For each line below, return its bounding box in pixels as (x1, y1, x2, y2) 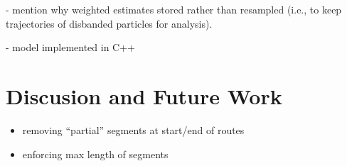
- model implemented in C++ (6, 40, 135, 55)
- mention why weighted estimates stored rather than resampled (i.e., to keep (6, 2, 342, 16)
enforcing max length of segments (22, 146, 169, 161)
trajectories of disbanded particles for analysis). (6, 16, 213, 31)
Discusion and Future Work (6, 81, 282, 110)
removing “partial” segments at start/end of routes (22, 122, 245, 137)
